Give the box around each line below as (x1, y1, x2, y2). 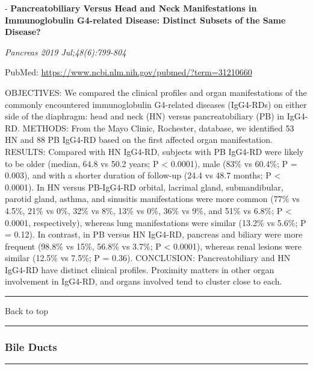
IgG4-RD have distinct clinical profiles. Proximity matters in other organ (5, 263, 274, 276)
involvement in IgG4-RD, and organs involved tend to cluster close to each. (5, 275, 282, 288)
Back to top (5, 304, 49, 317)
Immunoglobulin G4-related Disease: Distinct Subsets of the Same (5, 13, 286, 26)
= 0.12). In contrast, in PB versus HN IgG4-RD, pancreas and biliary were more (5, 228, 303, 241)
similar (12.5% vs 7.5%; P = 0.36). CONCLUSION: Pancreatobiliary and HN (5, 251, 291, 264)
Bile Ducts (5, 339, 57, 354)
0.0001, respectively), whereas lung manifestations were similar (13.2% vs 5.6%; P (5, 216, 306, 229)
